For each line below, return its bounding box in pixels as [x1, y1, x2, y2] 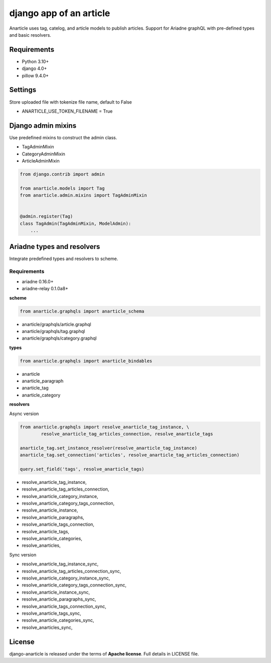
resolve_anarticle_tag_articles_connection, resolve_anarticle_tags [41, 431, 213, 437]
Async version [9, 410, 39, 417]
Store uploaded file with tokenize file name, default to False [9, 99, 132, 105]
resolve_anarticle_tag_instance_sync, [22, 561, 99, 567]
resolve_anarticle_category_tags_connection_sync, [22, 582, 126, 588]
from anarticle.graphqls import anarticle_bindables [20, 358, 153, 364]
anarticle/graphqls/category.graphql [22, 335, 97, 342]
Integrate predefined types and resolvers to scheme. [9, 256, 118, 262]
